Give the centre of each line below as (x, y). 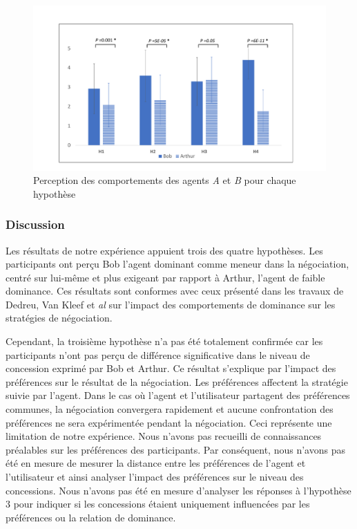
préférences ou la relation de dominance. (91, 517)
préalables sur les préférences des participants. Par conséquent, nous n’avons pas (175, 449)
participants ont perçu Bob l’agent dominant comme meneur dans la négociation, (177, 264)
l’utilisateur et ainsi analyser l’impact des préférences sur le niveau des (155, 476)
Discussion (35, 224)
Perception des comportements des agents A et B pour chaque (165, 180)
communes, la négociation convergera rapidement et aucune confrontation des (170, 409)
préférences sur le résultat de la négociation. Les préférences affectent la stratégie (177, 381)
